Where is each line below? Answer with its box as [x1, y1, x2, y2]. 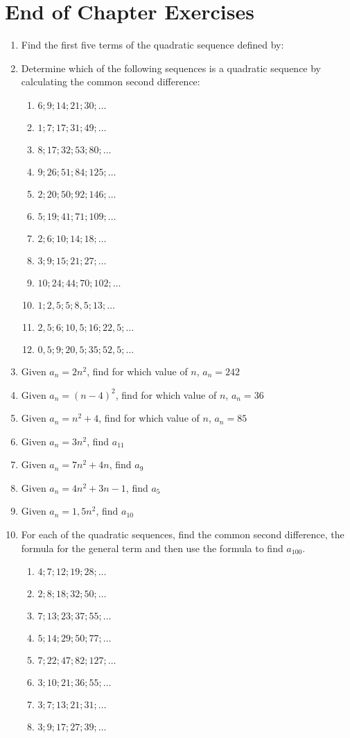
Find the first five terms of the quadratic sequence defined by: [21, 37, 284, 52]
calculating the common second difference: [21, 74, 200, 89]
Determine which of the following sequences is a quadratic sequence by [21, 60, 322, 75]
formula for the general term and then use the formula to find [21, 540, 283, 555]
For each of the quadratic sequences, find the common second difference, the [21, 527, 344, 542]
